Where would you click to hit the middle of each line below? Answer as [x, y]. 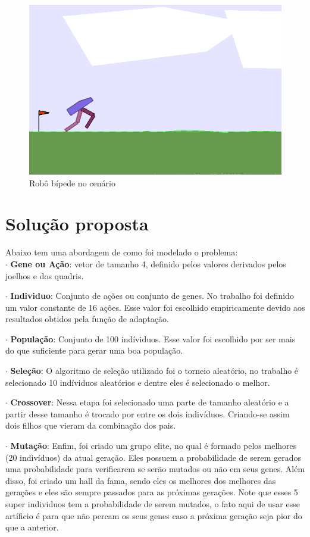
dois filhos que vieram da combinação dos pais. [91, 425]
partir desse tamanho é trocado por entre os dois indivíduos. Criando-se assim [148, 413]
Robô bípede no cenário [72, 182]
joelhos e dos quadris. [45, 275]
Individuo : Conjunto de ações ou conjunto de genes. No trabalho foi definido [152, 296]
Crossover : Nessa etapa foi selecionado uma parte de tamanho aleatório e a [150, 402]
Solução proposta [77, 224]
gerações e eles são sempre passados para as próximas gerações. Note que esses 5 [152, 492]
